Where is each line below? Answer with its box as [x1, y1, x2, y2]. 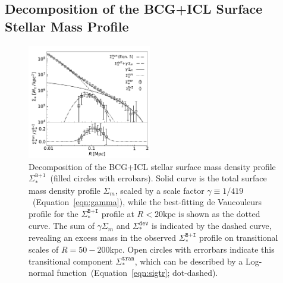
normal [29, 266, 54, 279]
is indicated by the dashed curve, [151, 219, 272, 232]
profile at [101, 207, 134, 219]
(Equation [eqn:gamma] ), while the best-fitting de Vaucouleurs [32, 196, 262, 208]
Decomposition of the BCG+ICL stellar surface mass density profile [29, 160, 276, 172]
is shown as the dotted [178, 207, 260, 219]
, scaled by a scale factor [115, 184, 205, 196]
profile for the [29, 207, 78, 219]
